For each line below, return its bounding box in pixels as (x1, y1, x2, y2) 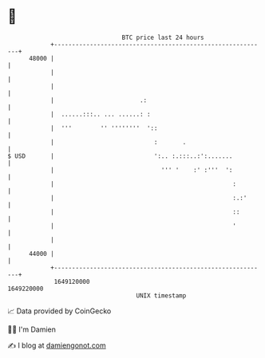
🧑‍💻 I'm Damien (7, 325, 57, 334)
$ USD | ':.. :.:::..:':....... (7, 151, 233, 160)
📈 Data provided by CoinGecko (7, 306, 112, 316)
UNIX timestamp (136, 291, 187, 300)
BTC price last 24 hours (121, 33, 204, 41)
